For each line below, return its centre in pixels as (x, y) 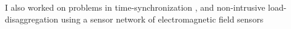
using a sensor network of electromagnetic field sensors (162, 19)
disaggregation (32, 19)
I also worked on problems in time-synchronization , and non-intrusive (135, 7)
